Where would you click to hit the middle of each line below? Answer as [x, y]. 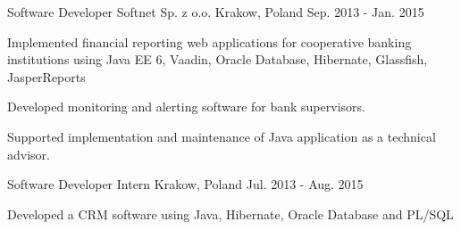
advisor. [29, 154]
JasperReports [46, 76]
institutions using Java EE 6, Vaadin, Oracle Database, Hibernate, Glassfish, [218, 59]
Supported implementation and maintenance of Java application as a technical [222, 136]
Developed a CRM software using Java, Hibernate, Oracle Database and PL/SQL [230, 214]
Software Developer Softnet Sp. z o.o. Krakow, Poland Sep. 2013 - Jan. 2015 [216, 12]
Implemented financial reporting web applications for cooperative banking [210, 41]
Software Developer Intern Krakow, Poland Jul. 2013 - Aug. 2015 [185, 184]
